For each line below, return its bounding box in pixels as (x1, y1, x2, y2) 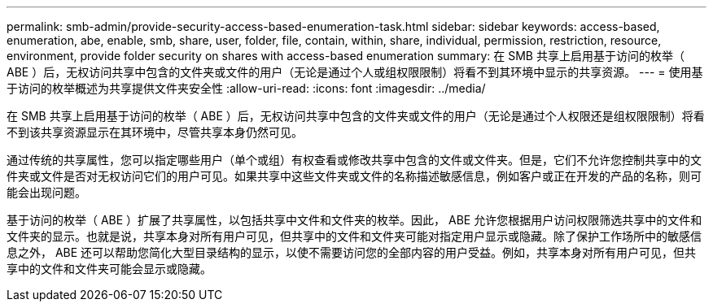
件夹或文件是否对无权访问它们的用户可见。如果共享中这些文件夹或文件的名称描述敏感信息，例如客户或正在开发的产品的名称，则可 (7, 169, 702, 183)
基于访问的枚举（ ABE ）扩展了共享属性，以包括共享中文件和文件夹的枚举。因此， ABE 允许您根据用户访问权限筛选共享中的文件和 (7, 213, 702, 227)
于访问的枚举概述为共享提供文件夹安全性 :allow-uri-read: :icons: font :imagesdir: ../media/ (7, 81, 486, 95)
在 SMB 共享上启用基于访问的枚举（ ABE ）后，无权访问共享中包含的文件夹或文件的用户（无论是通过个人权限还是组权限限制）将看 (7, 109, 705, 123)
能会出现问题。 (7, 185, 86, 199)
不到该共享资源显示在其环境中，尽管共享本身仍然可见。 (7, 125, 303, 139)
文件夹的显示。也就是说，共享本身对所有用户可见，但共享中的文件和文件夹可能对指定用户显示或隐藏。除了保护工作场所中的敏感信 (7, 229, 702, 243)
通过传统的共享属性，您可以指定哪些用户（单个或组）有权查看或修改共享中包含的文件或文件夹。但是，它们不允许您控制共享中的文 (7, 153, 702, 167)
